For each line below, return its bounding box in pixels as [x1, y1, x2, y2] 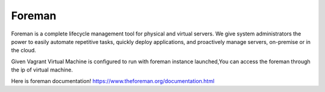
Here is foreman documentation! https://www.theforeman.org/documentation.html [11, 77, 215, 84]
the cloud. [11, 47, 36, 54]
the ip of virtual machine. [11, 66, 73, 73]
